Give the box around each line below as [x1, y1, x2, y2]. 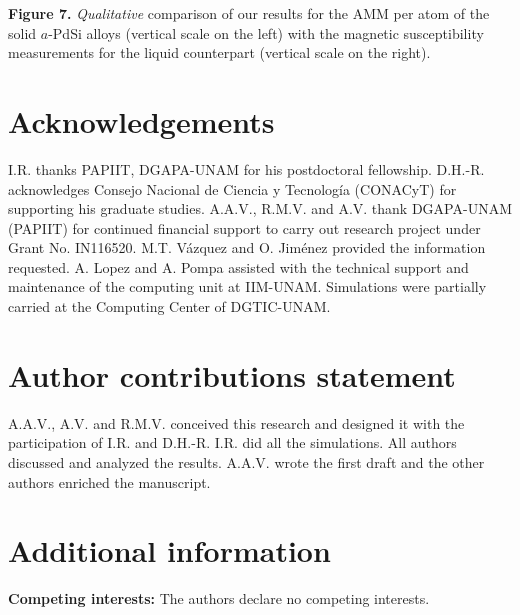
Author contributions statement [8, 354, 456, 395]
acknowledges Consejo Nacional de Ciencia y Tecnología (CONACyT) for [8, 178, 457, 199]
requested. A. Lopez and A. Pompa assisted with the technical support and [8, 256, 469, 277]
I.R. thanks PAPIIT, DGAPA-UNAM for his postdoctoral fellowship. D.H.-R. [8, 158, 485, 179]
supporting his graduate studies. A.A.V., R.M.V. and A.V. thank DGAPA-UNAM [8, 198, 512, 219]
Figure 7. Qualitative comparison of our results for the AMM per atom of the [8, 3, 490, 23]
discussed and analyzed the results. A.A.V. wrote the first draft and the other [8, 451, 485, 472]
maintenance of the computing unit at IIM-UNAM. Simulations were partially [8, 276, 487, 297]
